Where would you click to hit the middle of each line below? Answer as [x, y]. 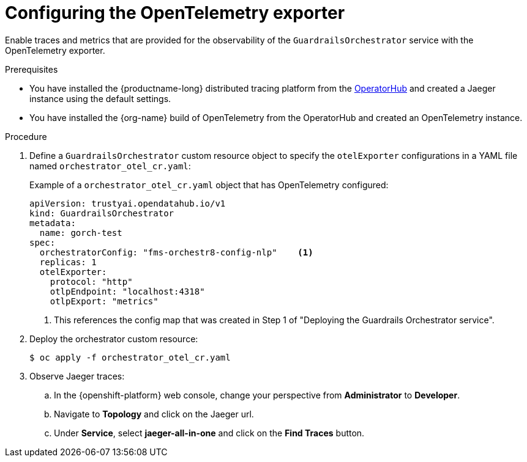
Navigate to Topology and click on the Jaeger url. [154, 414]
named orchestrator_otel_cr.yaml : [110, 166]
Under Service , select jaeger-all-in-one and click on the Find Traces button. [209, 433]
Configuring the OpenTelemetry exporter [175, 13]
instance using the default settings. [100, 98]
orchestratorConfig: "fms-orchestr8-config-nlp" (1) [176, 252]
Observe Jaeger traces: [77, 376]
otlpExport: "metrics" [104, 301]
